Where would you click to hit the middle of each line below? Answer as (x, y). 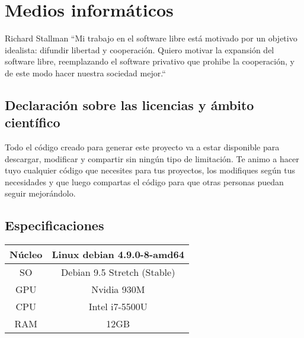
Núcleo (26, 255)
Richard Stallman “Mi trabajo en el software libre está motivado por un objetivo (151, 38)
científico (33, 122)
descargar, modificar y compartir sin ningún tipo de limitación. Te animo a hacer (152, 158)
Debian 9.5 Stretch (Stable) (118, 272)
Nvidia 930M (118, 289)
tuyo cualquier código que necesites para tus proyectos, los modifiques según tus (150, 170)
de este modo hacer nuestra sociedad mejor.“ (85, 73)
